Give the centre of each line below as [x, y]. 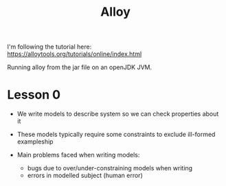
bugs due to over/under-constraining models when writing [110, 168]
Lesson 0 [34, 95]
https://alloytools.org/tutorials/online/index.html [75, 54]
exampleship [35, 142]
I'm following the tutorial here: [49, 47]
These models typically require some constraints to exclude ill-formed [116, 135]
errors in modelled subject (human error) [85, 176]
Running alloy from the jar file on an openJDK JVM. [80, 67]
